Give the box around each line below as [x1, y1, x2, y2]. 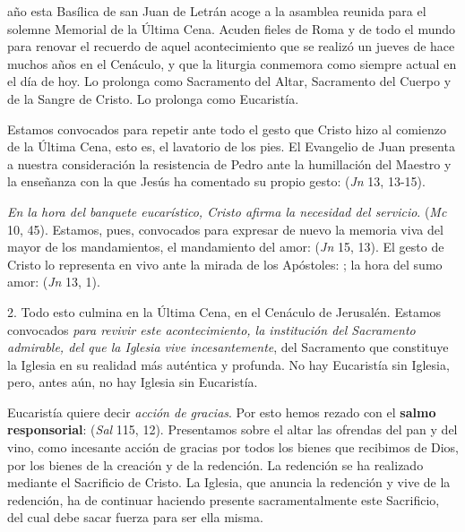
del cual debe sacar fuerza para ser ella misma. [7, 508, 263, 527]
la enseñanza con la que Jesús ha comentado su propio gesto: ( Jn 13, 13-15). [7, 172, 426, 191]
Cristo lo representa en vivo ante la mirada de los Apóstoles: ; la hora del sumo [7, 254, 443, 273]
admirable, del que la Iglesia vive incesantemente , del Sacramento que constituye [7, 338, 449, 356]
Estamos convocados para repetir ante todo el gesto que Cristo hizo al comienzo [7, 119, 446, 138]
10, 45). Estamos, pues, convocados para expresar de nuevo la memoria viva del [7, 219, 443, 238]
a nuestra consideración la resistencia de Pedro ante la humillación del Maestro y [7, 154, 452, 173]
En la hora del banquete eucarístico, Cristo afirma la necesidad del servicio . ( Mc [7, 202, 447, 220]
